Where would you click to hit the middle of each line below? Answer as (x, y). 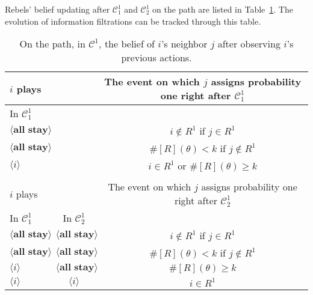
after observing (249, 44)
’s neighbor (184, 44)
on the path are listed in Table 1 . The (223, 9)
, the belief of (127, 44)
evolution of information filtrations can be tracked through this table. (133, 21)
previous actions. (156, 58)
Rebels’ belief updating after (57, 9)
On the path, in (52, 44)
